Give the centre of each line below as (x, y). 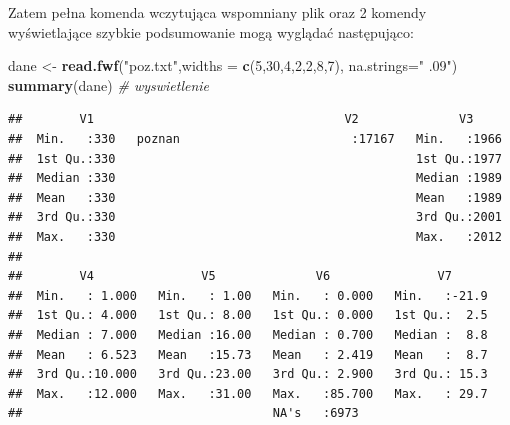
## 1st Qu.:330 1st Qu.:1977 (255, 158)
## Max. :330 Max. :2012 (255, 236)
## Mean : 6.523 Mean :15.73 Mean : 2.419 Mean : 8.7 (248, 354)
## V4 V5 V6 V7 (230, 276)
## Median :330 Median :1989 (255, 178)
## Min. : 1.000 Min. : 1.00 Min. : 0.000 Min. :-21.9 (248, 295)
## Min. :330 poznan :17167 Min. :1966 (255, 138)
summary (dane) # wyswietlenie (109, 84)
